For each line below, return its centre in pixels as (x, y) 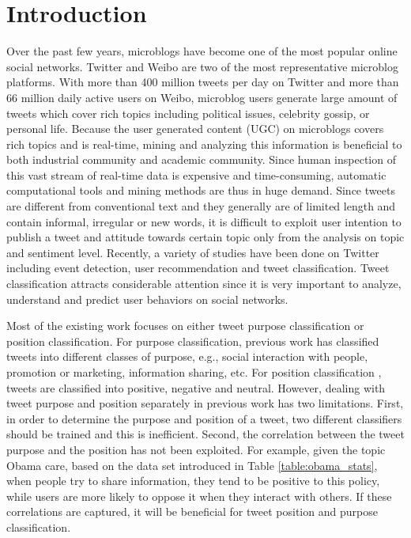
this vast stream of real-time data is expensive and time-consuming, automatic (196, 174)
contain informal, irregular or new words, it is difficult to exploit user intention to (204, 221)
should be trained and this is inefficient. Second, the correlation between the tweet (205, 434)
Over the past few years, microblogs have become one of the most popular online (202, 51)
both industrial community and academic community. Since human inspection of (201, 159)
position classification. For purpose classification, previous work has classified (193, 341)
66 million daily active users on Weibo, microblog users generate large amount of (202, 97)
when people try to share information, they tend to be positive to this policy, (193, 481)
